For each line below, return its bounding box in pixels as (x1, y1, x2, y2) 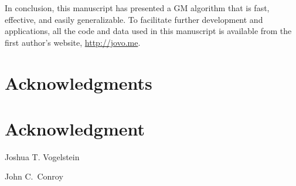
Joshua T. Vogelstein (5, 150, 80, 163)
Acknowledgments (5, 70, 152, 94)
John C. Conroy (5, 170, 63, 182)
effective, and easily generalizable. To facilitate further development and (5, 13, 263, 25)
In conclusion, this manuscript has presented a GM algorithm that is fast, (5, 2, 270, 13)
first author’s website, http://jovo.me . (5, 36, 141, 48)
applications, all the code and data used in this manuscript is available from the (5, 25, 292, 37)
